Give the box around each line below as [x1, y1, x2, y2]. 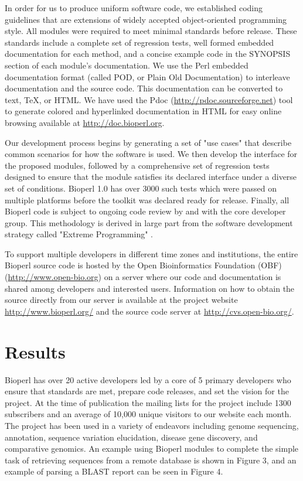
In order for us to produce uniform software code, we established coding [5, 2, 263, 13]
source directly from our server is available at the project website [5, 294, 238, 306]
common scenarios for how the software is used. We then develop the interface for [5, 148, 298, 160]
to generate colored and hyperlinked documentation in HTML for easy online [5, 105, 282, 117]
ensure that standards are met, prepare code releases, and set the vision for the [5, 385, 289, 397]
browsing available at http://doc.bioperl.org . [5, 116, 165, 128]
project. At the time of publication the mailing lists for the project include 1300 [5, 396, 291, 408]
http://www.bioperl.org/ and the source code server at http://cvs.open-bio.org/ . [5, 305, 294, 317]
